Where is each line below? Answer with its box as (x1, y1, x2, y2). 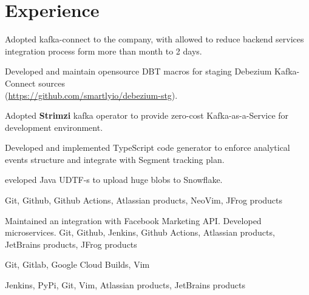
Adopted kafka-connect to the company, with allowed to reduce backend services (5, 33, 304, 45)
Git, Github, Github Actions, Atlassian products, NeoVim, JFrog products (5, 194, 283, 207)
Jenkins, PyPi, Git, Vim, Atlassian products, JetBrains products (5, 279, 246, 291)
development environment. (5, 121, 103, 133)
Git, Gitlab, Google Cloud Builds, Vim (5, 258, 150, 271)
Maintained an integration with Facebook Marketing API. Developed (5, 214, 262, 227)
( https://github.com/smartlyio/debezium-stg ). (5, 88, 178, 101)
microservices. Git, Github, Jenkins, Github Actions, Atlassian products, (5, 226, 275, 239)
